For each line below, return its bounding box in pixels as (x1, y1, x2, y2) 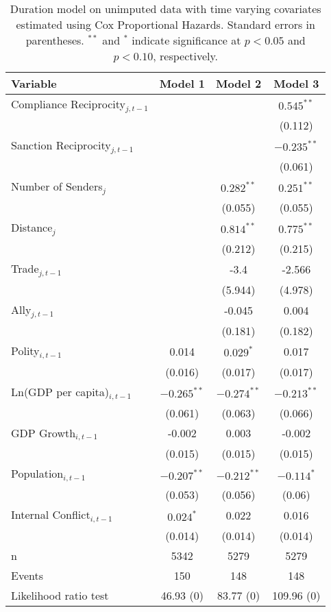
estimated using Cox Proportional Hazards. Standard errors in (16, 16, 315, 32)
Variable (11, 75, 57, 91)
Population (11, 465, 64, 482)
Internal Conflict (11, 506, 90, 523)
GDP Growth (11, 424, 76, 441)
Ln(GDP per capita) (11, 383, 110, 400)
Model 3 (273, 75, 319, 91)
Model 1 (159, 75, 205, 91)
